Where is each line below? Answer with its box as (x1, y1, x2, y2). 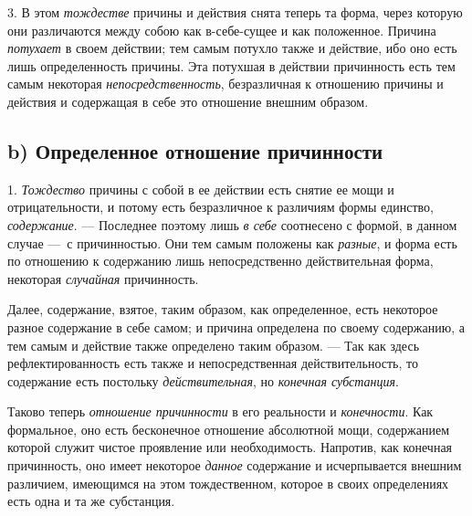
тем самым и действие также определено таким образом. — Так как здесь (7, 335, 420, 354)
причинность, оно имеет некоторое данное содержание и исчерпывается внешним (7, 456, 462, 475)
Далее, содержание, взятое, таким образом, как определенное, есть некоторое (7, 300, 438, 319)
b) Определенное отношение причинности (7, 136, 383, 164)
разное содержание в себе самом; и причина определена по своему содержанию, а (7, 317, 465, 336)
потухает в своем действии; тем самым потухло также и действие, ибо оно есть (7, 38, 457, 58)
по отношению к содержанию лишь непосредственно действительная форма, (7, 251, 434, 270)
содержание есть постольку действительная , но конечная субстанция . (7, 371, 399, 390)
